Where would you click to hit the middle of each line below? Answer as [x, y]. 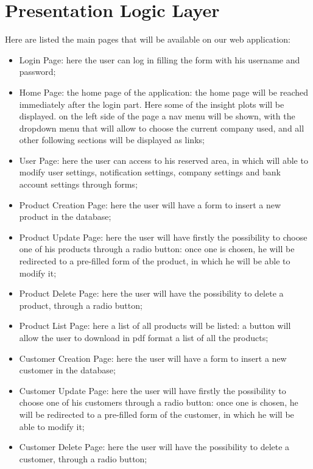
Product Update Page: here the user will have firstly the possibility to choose [163, 237]
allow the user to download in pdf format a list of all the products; [144, 337]
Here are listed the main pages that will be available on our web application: [148, 39]
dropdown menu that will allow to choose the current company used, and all [162, 128]
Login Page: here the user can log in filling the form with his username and [160, 59]
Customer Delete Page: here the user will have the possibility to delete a [154, 447]
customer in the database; [67, 370]
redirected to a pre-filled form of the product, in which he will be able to [155, 261]
